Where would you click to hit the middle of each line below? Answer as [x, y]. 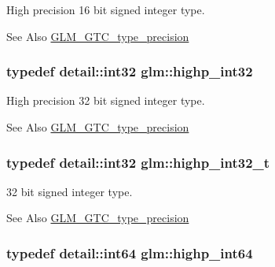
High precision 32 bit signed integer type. [106, 100]
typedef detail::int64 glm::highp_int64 [130, 252]
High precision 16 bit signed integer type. [106, 9]
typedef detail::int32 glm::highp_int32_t [138, 162]
